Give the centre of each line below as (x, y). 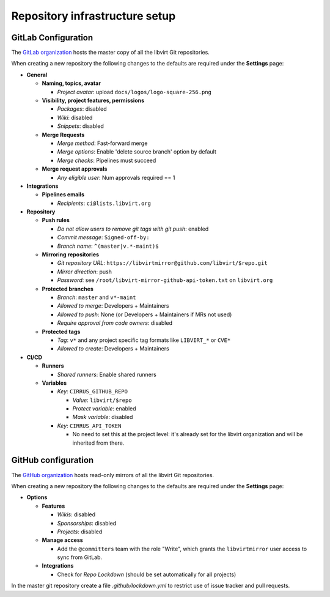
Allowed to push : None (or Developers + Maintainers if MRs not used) (145, 314)
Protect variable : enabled (105, 409)
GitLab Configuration (52, 38)
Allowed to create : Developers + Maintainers (113, 349)
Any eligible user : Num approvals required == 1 (116, 177)
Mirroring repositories (71, 254)
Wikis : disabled (76, 514)
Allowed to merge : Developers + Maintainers (113, 306)
